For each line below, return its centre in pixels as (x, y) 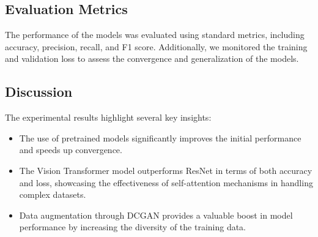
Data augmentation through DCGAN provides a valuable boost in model (156, 215)
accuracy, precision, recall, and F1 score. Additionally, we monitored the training (156, 46)
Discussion (39, 92)
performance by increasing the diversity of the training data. (133, 227)
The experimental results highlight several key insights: (108, 117)
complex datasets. (53, 194)
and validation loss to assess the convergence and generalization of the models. (152, 58)
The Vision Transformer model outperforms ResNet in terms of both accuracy (166, 170)
